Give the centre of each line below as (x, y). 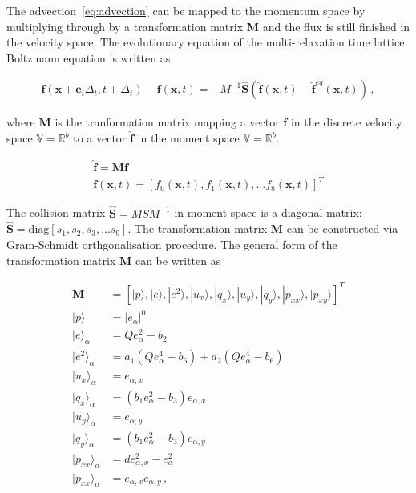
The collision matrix (56, 212)
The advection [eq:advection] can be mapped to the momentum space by (186, 10)
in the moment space (188, 138)
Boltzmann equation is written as (89, 57)
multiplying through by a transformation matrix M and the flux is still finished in (208, 26)
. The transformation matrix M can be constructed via (263, 228)
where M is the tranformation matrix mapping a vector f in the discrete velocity (204, 122)
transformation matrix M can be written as (114, 260)
